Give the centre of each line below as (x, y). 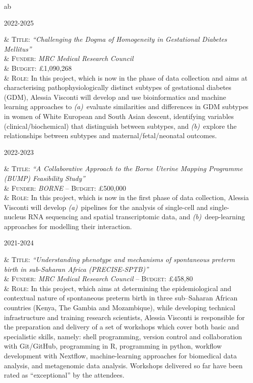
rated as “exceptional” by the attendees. (64, 375)
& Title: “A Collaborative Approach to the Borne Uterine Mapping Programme (123, 168)
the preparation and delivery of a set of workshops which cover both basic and (122, 327)
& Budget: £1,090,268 (38, 68)
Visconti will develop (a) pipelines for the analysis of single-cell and (106, 207)
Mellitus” (18, 48)
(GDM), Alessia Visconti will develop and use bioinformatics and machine (115, 97)
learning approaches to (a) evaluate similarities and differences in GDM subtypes (126, 106)
